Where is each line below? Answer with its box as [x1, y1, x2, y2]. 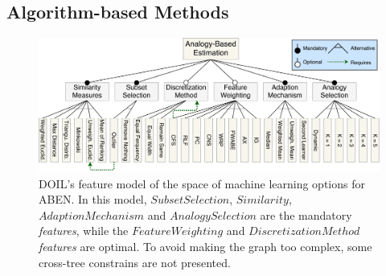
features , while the [39, 222, 129, 239]
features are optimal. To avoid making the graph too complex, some [39, 238, 372, 255]
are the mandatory [260, 206, 352, 223]
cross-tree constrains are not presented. [39, 253, 231, 270]
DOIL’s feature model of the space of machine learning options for [39, 175, 365, 192]
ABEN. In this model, [39, 191, 147, 208]
